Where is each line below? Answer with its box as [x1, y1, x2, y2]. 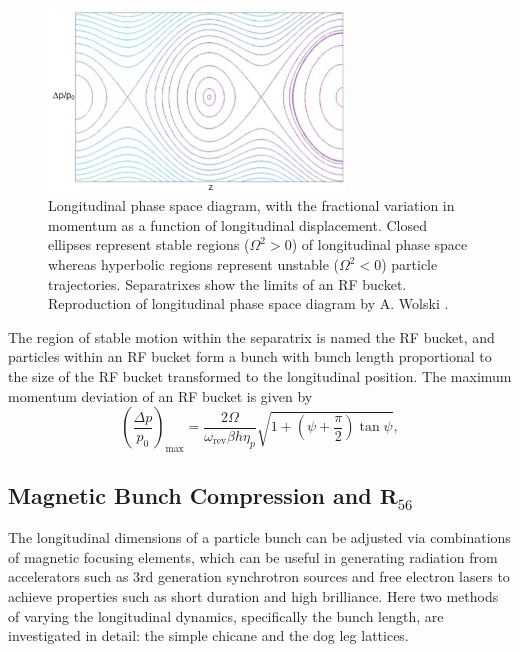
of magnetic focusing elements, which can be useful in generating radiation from [8, 546, 498, 567]
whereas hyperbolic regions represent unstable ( [48, 254, 340, 275]
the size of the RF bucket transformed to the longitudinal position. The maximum [8, 365, 512, 386]
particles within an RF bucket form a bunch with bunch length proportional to [8, 346, 492, 367]
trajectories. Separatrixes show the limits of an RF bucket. [48, 273, 407, 294]
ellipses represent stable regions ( [48, 234, 250, 255]
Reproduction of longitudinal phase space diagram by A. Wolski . [48, 293, 449, 314]
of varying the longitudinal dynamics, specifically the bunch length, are [8, 605, 444, 626]
